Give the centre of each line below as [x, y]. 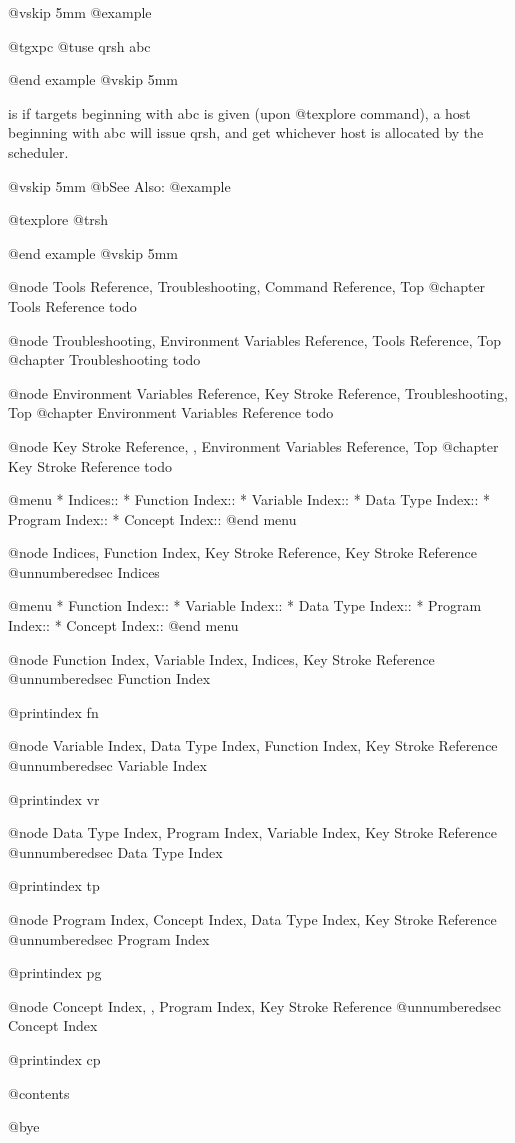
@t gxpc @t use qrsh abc [79, 45]
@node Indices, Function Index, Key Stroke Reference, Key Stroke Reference [243, 552]
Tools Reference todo [72, 305]
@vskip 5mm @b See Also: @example [119, 185]
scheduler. [38, 151]
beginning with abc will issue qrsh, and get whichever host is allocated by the [246, 132]
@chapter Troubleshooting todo [104, 359]
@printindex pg [55, 972]
